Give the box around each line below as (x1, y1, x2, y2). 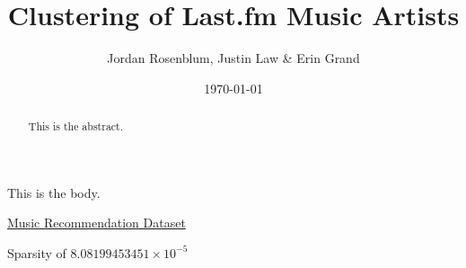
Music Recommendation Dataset (7, 213, 186, 232)
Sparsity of (7, 243, 66, 262)
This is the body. (7, 183, 101, 201)
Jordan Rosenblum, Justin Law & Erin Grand (107, 49, 360, 67)
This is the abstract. (28, 119, 124, 134)
